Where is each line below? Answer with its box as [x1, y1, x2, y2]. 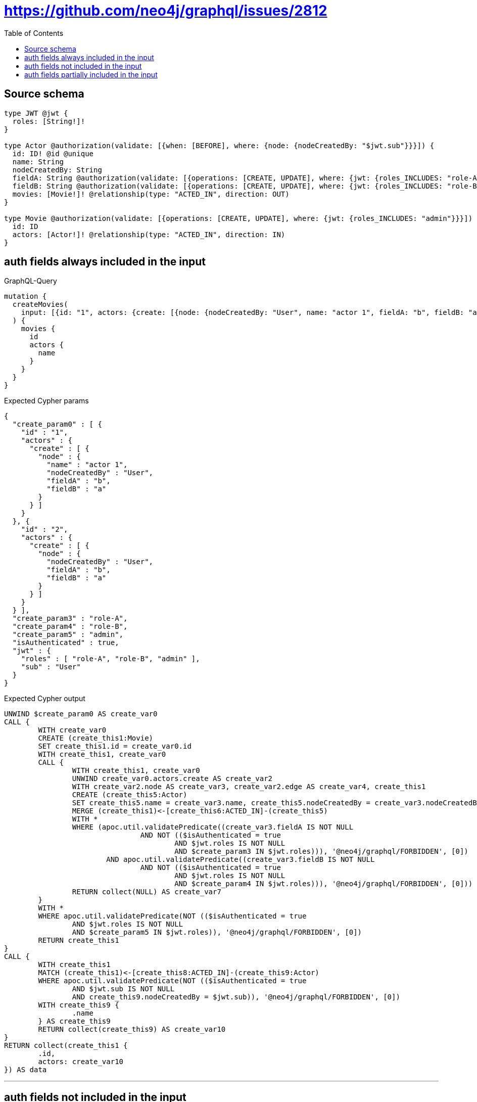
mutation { [4, 292, 47, 301]
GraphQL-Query [4, 277, 57, 286]
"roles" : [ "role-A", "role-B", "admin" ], [21, 655, 200, 663]
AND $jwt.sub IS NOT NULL [72, 985, 175, 993]
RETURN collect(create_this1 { [4, 1041, 128, 1050]
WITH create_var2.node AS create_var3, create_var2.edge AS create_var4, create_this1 [72, 783, 426, 791]
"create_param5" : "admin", [12, 630, 124, 639]
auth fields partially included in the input [24, 70, 158, 79]
